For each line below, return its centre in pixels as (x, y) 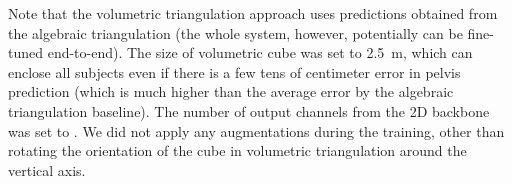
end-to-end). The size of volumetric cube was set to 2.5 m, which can (260, 52)
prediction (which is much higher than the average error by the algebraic (231, 91)
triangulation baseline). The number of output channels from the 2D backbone (249, 110)
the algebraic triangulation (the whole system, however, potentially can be (235, 32)
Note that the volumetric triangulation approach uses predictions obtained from (253, 13)
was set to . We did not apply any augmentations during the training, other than (256, 130)
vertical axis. (47, 169)
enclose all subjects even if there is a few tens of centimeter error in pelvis (234, 71)
